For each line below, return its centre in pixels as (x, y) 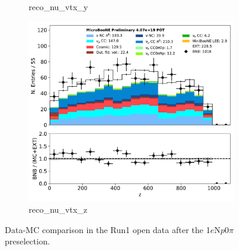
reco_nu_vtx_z (58, 209)
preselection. (27, 241)
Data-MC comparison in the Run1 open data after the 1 (108, 229)
